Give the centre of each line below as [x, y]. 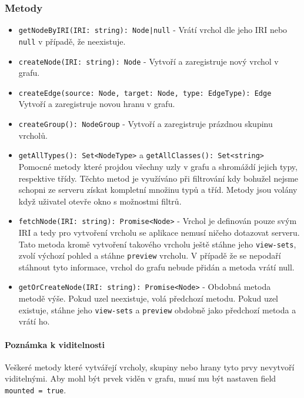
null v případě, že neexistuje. [72, 41]
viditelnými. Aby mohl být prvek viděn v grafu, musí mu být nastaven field [141, 378]
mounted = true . [36, 389]
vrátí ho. [34, 321]
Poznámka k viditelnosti [55, 344]
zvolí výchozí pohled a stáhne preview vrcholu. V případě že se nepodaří [150, 255]
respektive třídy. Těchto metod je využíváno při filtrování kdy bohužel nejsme [158, 178]
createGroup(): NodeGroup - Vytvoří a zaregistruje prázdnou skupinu [146, 124]
